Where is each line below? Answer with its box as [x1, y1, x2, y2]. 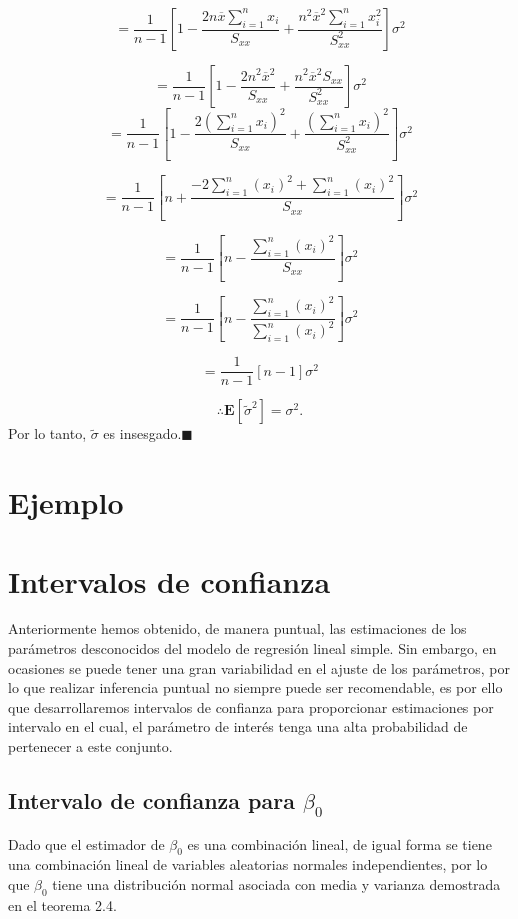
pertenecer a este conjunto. [8, 736, 173, 756]
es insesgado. [103, 423, 182, 444]
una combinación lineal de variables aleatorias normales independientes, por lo [8, 854, 488, 875]
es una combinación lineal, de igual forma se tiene [187, 833, 492, 854]
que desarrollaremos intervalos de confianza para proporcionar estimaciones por [8, 696, 494, 717]
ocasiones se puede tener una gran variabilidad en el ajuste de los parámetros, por [8, 657, 510, 678]
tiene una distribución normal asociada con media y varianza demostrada [52, 873, 501, 894]
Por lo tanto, [8, 423, 87, 444]
